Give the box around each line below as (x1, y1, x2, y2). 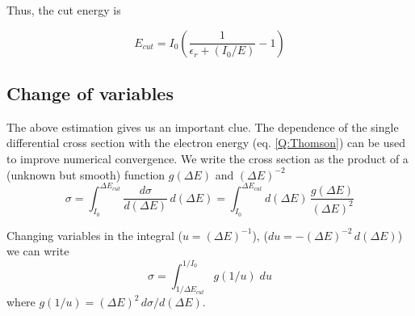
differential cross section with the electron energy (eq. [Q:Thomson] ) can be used (6, 134, 406, 151)
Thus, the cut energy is (6, 2, 121, 18)
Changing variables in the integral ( (6, 226, 182, 243)
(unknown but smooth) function (6, 166, 166, 183)
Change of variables (6, 80, 174, 105)
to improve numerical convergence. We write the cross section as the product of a (6, 150, 409, 166)
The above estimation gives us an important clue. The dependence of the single (6, 118, 399, 135)
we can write (6, 242, 69, 259)
